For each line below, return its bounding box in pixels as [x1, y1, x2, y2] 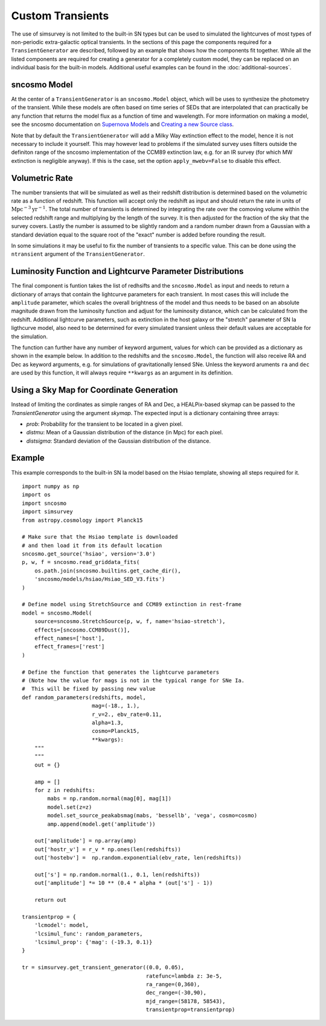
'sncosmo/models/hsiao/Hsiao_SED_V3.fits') [34, 576, 165, 583]
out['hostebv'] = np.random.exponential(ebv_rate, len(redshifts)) [34, 854, 241, 861]
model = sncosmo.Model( [22, 609, 92, 616]
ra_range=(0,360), [145, 981, 200, 988]
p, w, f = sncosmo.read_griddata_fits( [22, 559, 140, 566]
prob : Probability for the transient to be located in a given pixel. [26, 420, 184, 428]
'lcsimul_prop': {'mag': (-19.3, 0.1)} [34, 939, 153, 946]
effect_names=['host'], [34, 635, 105, 642]
